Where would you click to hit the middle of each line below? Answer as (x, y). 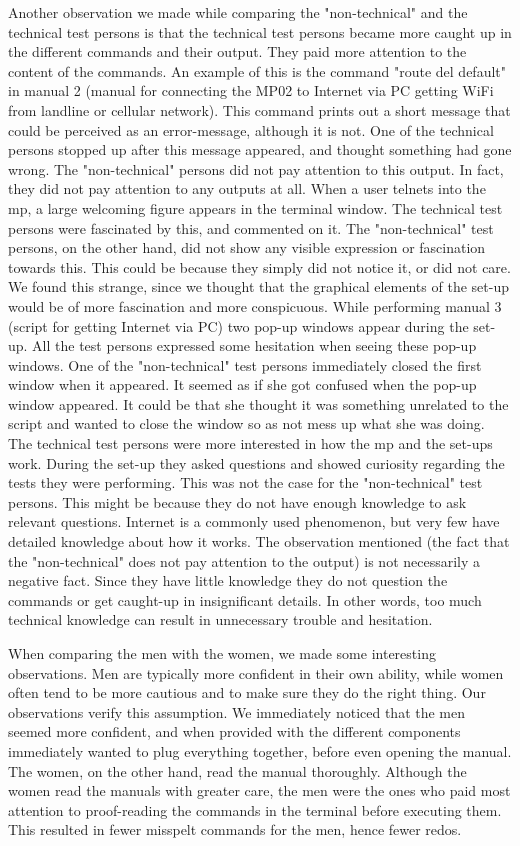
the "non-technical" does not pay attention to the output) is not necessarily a (244, 560)
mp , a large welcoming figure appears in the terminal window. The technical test (255, 207)
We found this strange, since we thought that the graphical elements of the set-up (258, 286)
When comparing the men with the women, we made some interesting (222, 653)
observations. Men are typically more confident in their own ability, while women (256, 672)
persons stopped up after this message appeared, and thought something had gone (260, 149)
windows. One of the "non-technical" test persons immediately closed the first (245, 364)
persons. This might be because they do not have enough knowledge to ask (237, 501)
